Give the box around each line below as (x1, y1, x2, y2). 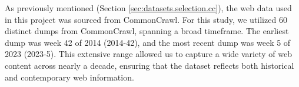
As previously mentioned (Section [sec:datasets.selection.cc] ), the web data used (5, 2, 292, 14)
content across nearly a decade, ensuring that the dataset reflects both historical (5, 59, 294, 71)
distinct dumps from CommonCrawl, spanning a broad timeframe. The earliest (5, 25, 289, 37)
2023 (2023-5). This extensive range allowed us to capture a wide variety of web (5, 48, 292, 60)
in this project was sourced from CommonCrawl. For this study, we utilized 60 (5, 13, 287, 25)
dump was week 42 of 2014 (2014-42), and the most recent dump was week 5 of (5, 36, 291, 48)
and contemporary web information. (5, 71, 134, 83)
